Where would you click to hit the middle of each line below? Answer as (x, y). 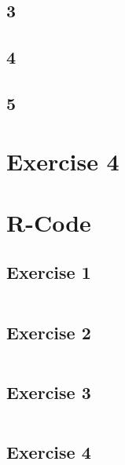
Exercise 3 (49, 392)
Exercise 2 (49, 332)
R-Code (49, 222)
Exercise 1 (49, 272)
